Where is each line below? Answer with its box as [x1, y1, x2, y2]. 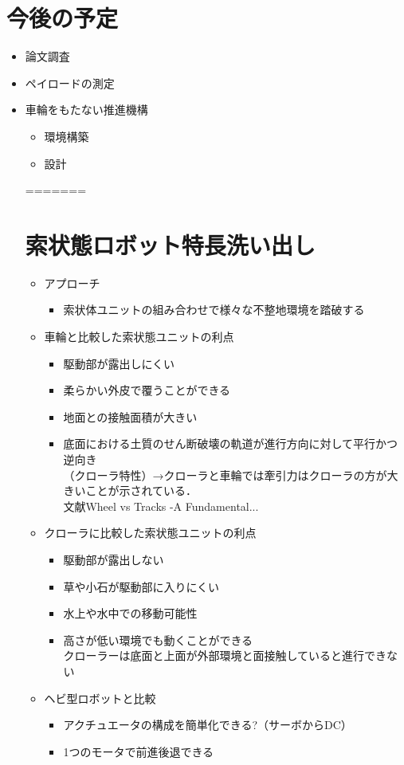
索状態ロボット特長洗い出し [25, 228, 316, 261]
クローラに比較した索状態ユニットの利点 [44, 524, 257, 541]
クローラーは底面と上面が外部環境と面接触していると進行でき [63, 647, 386, 664]
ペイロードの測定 [25, 74, 115, 91]
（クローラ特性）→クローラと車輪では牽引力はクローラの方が [63, 466, 387, 483]
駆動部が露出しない [63, 551, 164, 567]
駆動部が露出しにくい [63, 355, 175, 371]
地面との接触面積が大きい [63, 408, 198, 425]
